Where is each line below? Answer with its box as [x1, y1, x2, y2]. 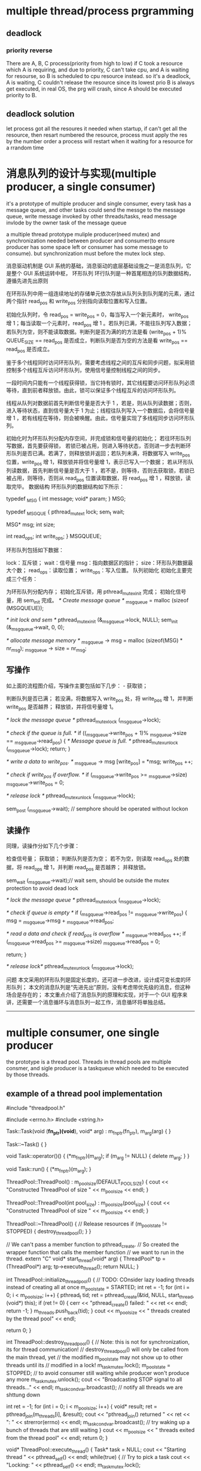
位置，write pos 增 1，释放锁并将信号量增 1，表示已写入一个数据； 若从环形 [6, 458, 188, 467]
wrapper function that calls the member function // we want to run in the [6, 1249, 184, 1256]
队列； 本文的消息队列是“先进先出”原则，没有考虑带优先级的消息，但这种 [11, 984, 191, 991]
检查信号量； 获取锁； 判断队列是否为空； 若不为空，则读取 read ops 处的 [6, 855, 184, 863]
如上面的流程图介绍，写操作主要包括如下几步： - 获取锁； [6, 682, 148, 689]
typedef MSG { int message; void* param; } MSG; [6, 495, 126, 503]
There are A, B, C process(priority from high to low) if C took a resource [6, 59, 183, 67]
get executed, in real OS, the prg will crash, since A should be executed [6, 85, 182, 92]
